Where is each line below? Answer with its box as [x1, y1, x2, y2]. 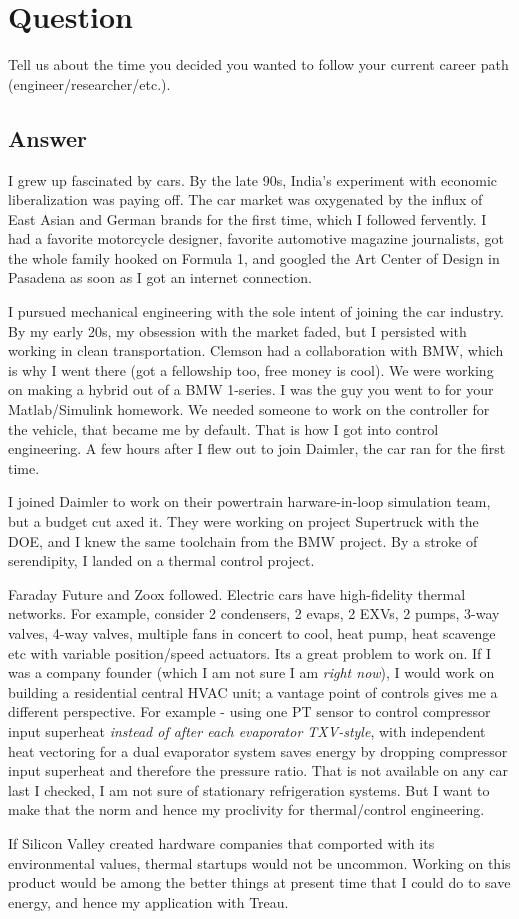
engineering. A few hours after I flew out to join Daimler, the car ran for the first [8, 438, 506, 459]
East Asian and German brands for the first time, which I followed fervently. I [8, 208, 487, 229]
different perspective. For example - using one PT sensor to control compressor [8, 701, 491, 722]
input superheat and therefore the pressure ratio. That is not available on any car [8, 760, 508, 781]
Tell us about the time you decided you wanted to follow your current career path [8, 54, 509, 75]
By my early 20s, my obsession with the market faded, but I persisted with [8, 320, 467, 341]
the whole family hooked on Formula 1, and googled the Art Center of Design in [8, 247, 500, 268]
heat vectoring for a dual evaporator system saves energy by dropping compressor [8, 740, 508, 761]
